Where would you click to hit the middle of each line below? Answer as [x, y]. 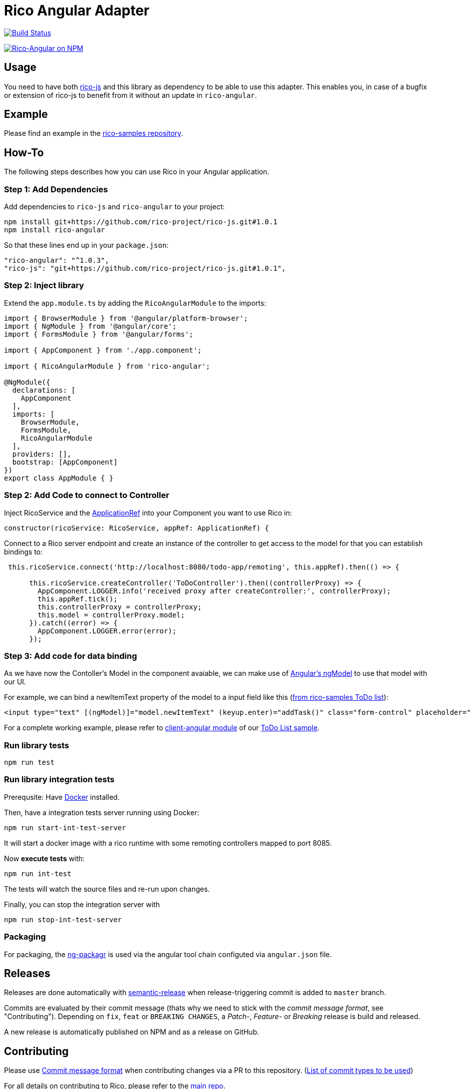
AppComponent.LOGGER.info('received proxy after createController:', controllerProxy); [214, 591]
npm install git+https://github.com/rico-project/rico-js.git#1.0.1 [141, 222]
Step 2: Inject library [44, 285]
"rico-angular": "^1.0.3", [57, 261]
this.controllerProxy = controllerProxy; [120, 607]
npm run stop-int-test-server [63, 919]
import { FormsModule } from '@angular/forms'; [99, 334]
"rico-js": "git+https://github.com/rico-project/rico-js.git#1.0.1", [145, 269]
